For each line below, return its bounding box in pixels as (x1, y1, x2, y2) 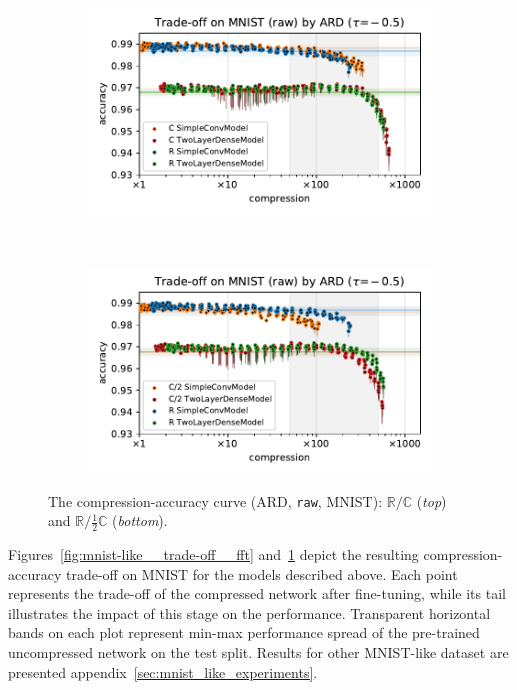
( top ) (416, 490, 447, 511)
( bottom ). (112, 510, 168, 531)
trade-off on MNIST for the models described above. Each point (65, 563, 458, 584)
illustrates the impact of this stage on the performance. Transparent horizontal (8, 602, 491, 623)
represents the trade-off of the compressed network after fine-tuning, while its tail (8, 583, 506, 604)
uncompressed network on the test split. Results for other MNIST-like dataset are (8, 642, 509, 663)
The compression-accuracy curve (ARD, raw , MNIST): (48, 490, 383, 511)
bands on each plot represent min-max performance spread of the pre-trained (8, 622, 480, 643)
